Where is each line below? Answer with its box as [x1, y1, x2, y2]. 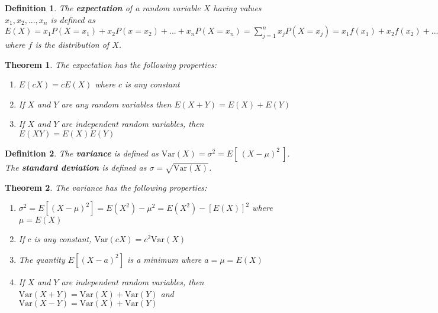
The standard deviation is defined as [5, 161, 147, 173]
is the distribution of [35, 38, 109, 50]
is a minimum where [127, 253, 202, 265]
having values [213, 2, 262, 14]
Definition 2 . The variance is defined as [5, 146, 159, 159]
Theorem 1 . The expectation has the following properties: [5, 58, 217, 70]
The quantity [18, 253, 65, 265]
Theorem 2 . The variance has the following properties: [5, 181, 207, 193]
